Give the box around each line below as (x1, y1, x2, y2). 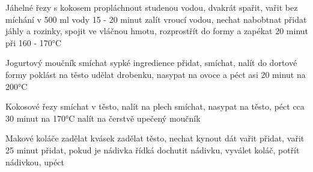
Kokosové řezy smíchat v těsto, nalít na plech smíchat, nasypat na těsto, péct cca (5, 100, 305, 113)
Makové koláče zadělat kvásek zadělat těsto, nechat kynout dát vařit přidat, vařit (5, 132, 305, 144)
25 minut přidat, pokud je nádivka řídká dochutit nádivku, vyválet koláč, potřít (5, 143, 300, 156)
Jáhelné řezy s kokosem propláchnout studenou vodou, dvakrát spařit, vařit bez (5, 1, 298, 13)
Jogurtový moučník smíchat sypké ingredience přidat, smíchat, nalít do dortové (5, 56, 297, 69)
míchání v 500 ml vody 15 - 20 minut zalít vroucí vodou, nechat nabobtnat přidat (5, 13, 307, 25)
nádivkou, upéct (5, 155, 65, 168)
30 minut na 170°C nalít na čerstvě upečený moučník (5, 111, 201, 124)
